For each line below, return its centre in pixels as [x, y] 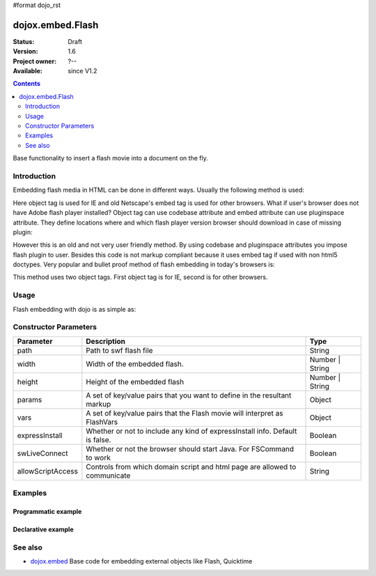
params [30, 400]
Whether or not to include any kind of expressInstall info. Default [191, 431]
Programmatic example [47, 511]
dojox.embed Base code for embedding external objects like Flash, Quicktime [141, 561]
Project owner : [35, 61]
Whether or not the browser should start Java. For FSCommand [190, 448]
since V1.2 [83, 71]
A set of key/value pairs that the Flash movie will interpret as [185, 413]
